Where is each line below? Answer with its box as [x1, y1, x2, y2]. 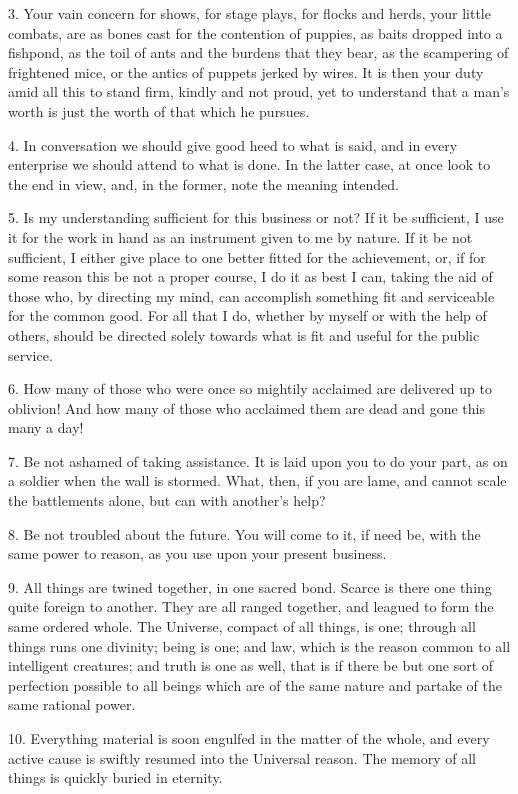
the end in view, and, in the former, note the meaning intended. [8, 173, 399, 194]
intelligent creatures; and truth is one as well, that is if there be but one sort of [8, 655, 494, 676]
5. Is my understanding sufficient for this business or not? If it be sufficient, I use [8, 207, 504, 228]
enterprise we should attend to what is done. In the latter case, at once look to [8, 154, 491, 175]
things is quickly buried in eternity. [8, 767, 223, 788]
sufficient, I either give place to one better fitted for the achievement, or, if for [8, 246, 486, 267]
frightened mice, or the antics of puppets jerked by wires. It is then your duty [8, 61, 484, 82]
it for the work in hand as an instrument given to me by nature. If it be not [8, 226, 473, 247]
